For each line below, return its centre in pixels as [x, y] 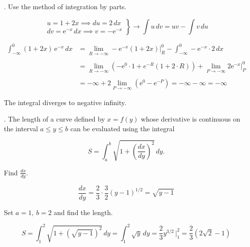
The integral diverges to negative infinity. [65, 102]
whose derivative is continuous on [191, 119]
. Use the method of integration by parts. [65, 6]
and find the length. [83, 212]
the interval [21, 128]
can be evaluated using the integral [122, 128]
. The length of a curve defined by [55, 119]
